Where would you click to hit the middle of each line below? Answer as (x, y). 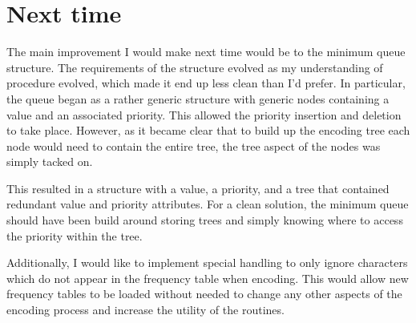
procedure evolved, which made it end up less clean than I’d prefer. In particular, (206, 83)
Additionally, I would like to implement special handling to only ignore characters (207, 262)
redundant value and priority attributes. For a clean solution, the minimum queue (208, 204)
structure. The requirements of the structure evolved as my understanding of (195, 67)
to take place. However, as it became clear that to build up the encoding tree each (208, 130)
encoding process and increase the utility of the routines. (145, 310)
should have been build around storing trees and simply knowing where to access (205, 220)
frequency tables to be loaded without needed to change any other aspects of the (204, 294)
